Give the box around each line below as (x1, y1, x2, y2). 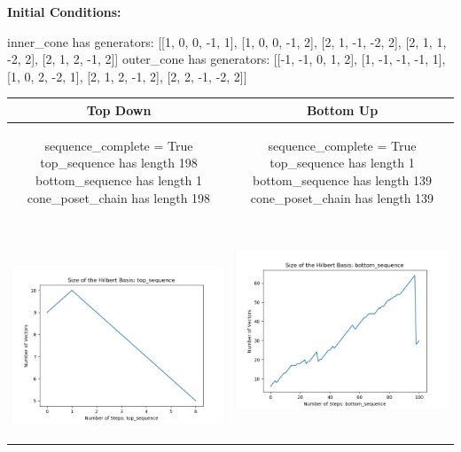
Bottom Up (306, 100, 379, 119)
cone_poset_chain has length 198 (27, 188, 211, 207)
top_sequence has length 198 (40, 153, 198, 172)
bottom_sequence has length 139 (253, 170, 432, 189)
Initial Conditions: (7, 3, 121, 20)
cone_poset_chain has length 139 (250, 188, 434, 207)
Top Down (86, 100, 152, 119)
